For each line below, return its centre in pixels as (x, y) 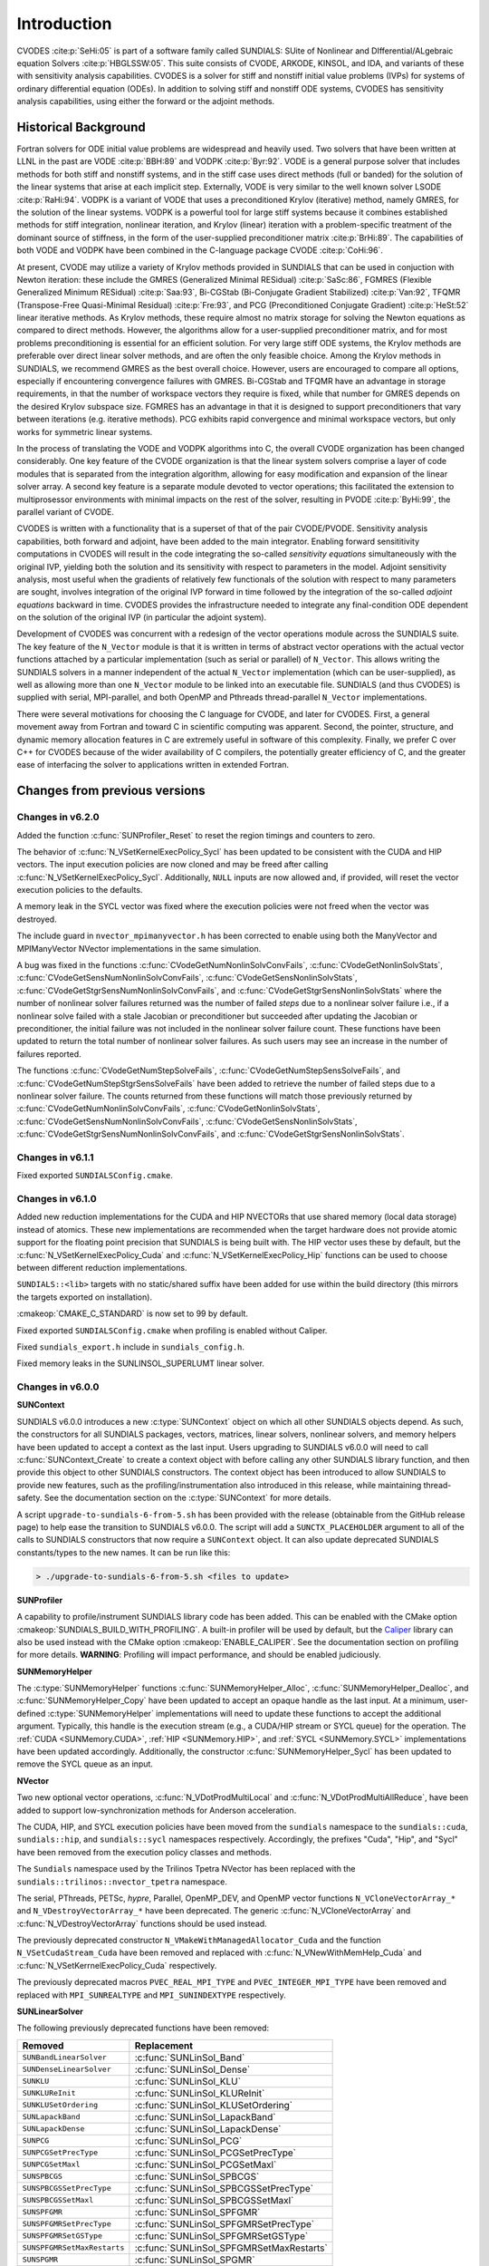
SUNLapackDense (53, 2129)
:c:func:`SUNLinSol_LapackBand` (205, 2116)
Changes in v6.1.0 (57, 1199)
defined (31, 1713)
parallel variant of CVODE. (66, 511)
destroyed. (37, 919)
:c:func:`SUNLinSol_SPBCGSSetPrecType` (224, 2188)
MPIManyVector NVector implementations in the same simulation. (139, 948)
